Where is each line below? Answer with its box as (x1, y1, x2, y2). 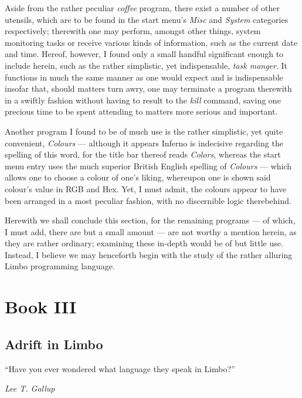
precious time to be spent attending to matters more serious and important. (5, 105, 278, 118)
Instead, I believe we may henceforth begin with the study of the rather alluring (5, 248, 293, 260)
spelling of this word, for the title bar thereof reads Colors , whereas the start (5, 148, 281, 160)
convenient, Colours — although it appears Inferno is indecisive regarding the (5, 136, 283, 149)
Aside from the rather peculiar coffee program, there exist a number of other (5, 2, 280, 14)
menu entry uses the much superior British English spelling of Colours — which (5, 159, 292, 172)
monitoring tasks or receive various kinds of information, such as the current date (5, 36, 297, 48)
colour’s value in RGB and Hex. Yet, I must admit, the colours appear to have (5, 182, 287, 195)
